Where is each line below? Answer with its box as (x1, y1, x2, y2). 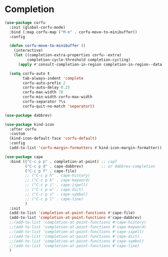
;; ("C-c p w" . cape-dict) (25, 187, 84, 192)
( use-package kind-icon (5, 122, 55, 127)
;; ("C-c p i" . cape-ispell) (25, 183, 88, 188)
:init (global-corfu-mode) (9, 25, 66, 30)
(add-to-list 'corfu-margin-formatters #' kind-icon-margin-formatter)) (9, 145, 162, 150)
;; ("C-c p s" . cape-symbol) (25, 192, 88, 197)
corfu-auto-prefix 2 (23, 80, 66, 85)
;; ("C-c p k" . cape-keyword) (25, 178, 91, 183)
